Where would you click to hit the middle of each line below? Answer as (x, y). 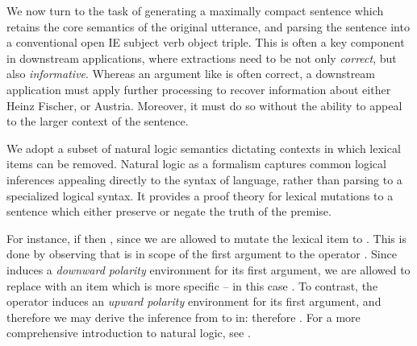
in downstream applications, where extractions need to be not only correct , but (202, 58)
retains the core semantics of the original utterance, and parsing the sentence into (208, 26)
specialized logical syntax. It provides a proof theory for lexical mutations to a (200, 195)
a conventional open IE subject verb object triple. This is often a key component (206, 42)
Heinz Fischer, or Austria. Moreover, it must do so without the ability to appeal (204, 105)
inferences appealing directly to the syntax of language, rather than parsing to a (204, 179)
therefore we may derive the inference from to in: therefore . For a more (183, 317)
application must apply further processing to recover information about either (199, 89)
